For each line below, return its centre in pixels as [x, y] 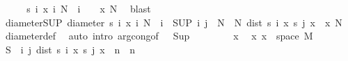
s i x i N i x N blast [89, 8]
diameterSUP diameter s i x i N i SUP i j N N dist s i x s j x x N [174, 22]
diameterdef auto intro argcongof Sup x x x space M [159, 36]
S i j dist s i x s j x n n [70, 49]
